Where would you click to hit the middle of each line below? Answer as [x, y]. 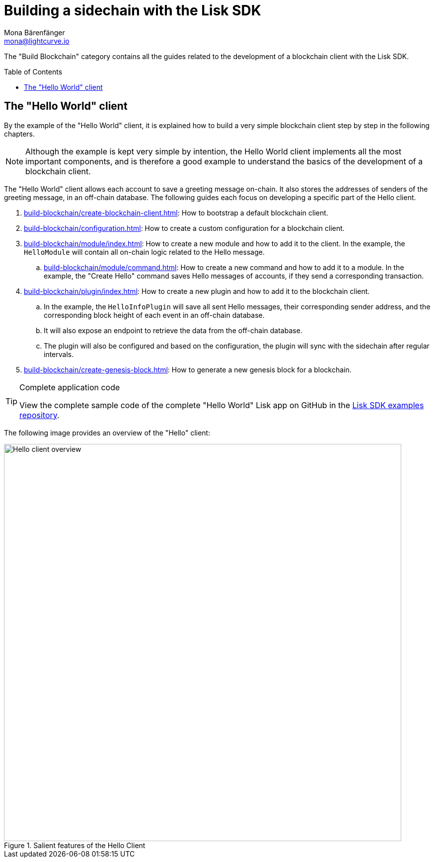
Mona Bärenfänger [35, 32]
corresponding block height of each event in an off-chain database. [154, 315]
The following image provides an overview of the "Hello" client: [107, 432]
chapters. [20, 134]
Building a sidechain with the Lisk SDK [133, 10]
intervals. [59, 354]
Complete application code [70, 387]
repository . [39, 415]
